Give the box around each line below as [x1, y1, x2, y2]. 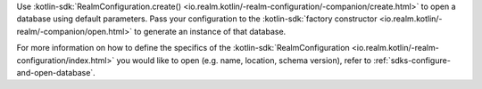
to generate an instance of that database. [134, 26, 287, 36]
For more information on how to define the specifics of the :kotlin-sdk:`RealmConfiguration [16, 43, 350, 53]
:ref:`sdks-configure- [373, 54, 451, 66]
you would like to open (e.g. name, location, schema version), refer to [116, 54, 372, 66]
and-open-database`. [16, 67, 96, 77]
